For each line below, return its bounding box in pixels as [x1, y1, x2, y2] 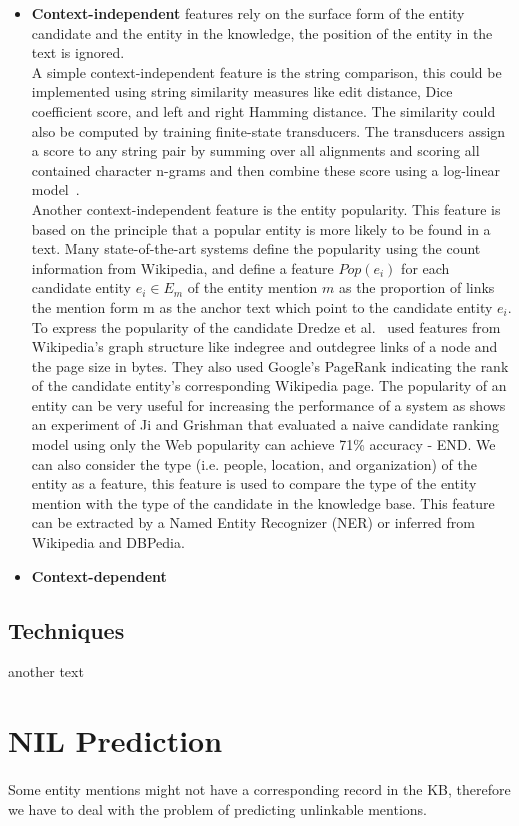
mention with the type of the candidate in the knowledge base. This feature [31, 492, 495, 513]
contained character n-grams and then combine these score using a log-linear [31, 159, 501, 180]
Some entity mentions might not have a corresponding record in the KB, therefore [8, 778, 511, 799]
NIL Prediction [8, 720, 223, 761]
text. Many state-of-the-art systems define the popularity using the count [31, 238, 481, 259]
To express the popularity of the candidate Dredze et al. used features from [31, 316, 501, 337]
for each [401, 257, 450, 278]
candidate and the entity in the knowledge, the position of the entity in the [31, 22, 493, 43]
